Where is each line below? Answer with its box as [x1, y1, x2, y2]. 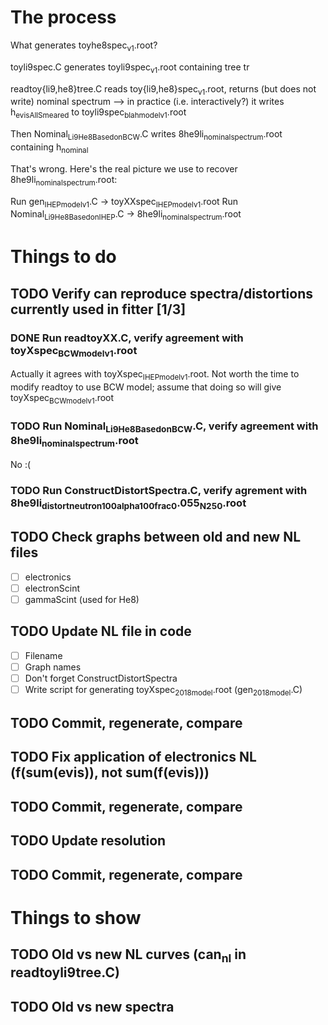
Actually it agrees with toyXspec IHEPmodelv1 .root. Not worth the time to [10, 368, 300, 383]
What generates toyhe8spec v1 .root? [10, 39, 158, 53]
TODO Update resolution [10, 832, 167, 850]
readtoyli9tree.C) [10, 964, 120, 981]
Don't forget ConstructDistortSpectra [24, 672, 178, 684]
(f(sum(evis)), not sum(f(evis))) [10, 764, 210, 781]
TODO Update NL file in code [10, 623, 192, 640]
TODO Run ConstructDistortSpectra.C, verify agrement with [10, 483, 308, 497]
